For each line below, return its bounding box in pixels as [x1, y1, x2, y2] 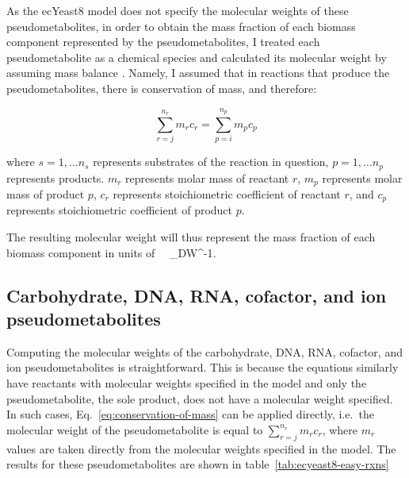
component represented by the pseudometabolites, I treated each [6, 33, 320, 50]
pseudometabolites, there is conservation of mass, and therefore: [6, 79, 317, 96]
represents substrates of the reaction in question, [93, 153, 329, 170]
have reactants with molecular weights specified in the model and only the [6, 375, 367, 391]
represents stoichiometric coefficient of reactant [113, 186, 341, 202]
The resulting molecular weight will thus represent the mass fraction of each [6, 229, 376, 245]
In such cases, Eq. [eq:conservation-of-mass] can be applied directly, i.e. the [6, 406, 374, 422]
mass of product [6, 186, 85, 202]
